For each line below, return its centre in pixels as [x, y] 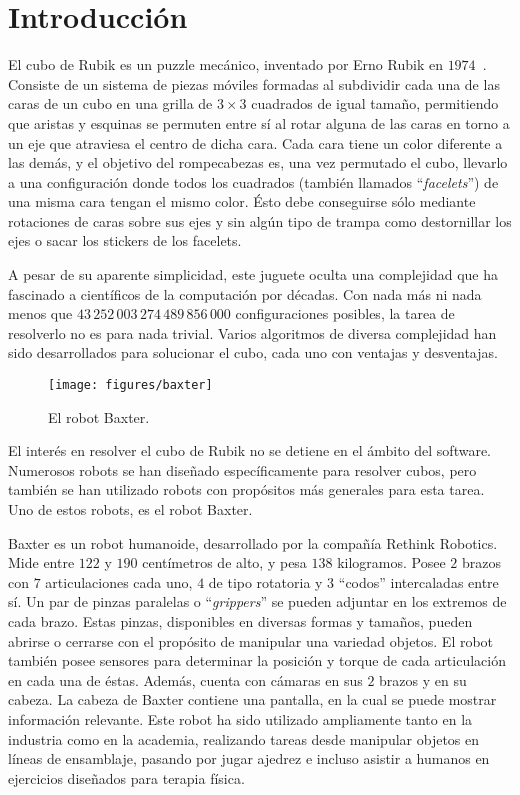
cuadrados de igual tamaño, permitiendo [375, 103]
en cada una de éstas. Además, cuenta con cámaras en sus [185, 679]
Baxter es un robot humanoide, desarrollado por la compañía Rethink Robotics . [253, 542]
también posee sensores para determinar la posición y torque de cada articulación [257, 660]
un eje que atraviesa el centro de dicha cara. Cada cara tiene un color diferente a [255, 142]
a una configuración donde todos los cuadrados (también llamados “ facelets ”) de [253, 181]
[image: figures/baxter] [130, 385]
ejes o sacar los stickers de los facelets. [125, 240]
